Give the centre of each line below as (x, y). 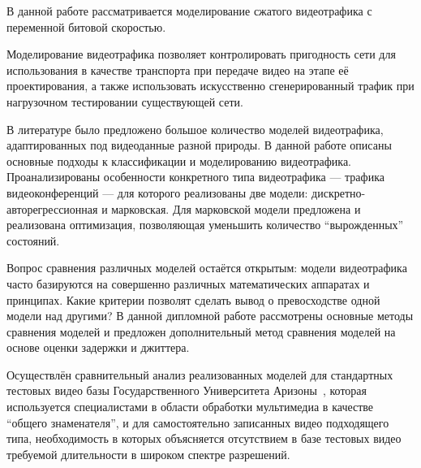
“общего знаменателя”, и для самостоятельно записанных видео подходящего (198, 422)
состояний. (33, 240)
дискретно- (339, 192)
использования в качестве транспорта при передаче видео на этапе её (178, 69)
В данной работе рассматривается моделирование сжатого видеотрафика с (189, 11)
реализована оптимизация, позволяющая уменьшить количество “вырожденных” (205, 225)
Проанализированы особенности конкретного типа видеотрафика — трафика (195, 177)
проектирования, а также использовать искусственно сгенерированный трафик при (210, 86)
